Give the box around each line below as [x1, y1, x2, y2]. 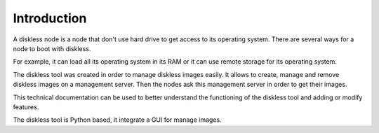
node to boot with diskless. [13, 44, 91, 52]
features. [13, 102, 39, 111]
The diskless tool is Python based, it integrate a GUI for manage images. [13, 115, 222, 124]
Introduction [13, 10, 87, 26]
